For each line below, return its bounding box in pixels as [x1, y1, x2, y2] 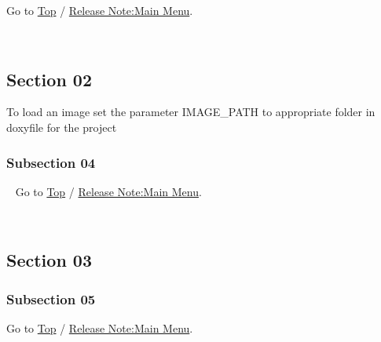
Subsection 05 [6, 289, 96, 308]
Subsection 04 [6, 152, 96, 172]
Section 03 [6, 248, 92, 272]
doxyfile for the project [6, 118, 117, 135]
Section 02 [6, 67, 92, 91]
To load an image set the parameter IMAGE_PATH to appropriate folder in [6, 104, 376, 120]
